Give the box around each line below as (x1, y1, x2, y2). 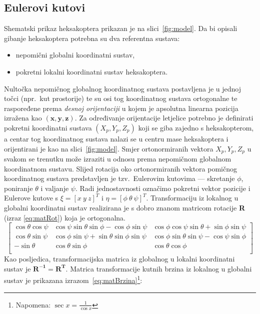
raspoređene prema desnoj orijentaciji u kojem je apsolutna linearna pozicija (4, 102, 238, 113)
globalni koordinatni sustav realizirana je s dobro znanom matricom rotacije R (4, 202, 245, 212)
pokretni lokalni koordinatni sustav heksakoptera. (15, 66, 168, 76)
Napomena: (15, 299, 51, 309)
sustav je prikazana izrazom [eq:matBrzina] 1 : (4, 273, 142, 285)
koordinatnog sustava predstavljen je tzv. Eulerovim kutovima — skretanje (4, 173, 235, 183)
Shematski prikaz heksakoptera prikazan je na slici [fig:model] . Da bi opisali (4, 23, 237, 33)
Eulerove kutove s (4, 192, 58, 203)
